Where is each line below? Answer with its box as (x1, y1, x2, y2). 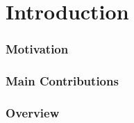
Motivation (6, 40, 69, 58)
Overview (6, 104, 60, 121)
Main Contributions (6, 72, 119, 90)
